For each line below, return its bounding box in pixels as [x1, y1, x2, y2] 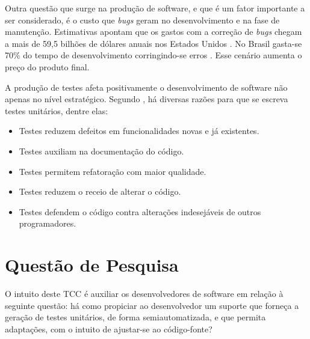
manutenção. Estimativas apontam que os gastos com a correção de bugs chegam [5, 25, 302, 38]
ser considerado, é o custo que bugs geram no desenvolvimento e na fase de [5, 13, 280, 26]
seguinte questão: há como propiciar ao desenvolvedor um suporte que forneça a [5, 299, 299, 311]
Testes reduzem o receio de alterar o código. [19, 185, 181, 198]
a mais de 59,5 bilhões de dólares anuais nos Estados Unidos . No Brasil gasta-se [5, 37, 302, 49]
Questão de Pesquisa [5, 252, 179, 277]
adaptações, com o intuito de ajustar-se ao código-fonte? [5, 322, 212, 335]
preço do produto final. [5, 60, 90, 73]
